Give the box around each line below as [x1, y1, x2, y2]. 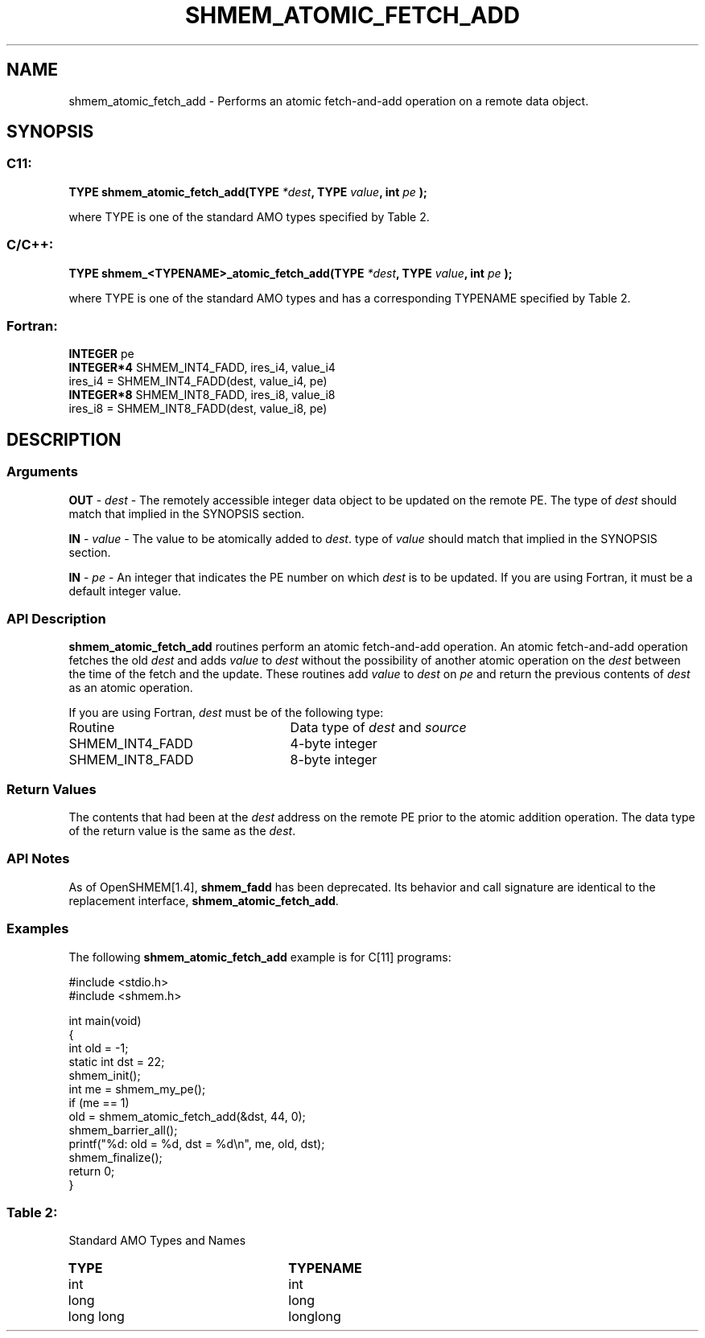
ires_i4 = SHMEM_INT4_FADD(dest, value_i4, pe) [68, 374, 328, 389]
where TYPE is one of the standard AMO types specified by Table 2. [68, 209, 430, 224]
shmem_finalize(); [68, 1150, 163, 1164]
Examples [6, 920, 69, 937]
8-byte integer [290, 751, 377, 768]
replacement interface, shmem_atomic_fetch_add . [68, 893, 339, 908]
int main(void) [68, 1013, 142, 1027]
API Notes [6, 850, 70, 867]
